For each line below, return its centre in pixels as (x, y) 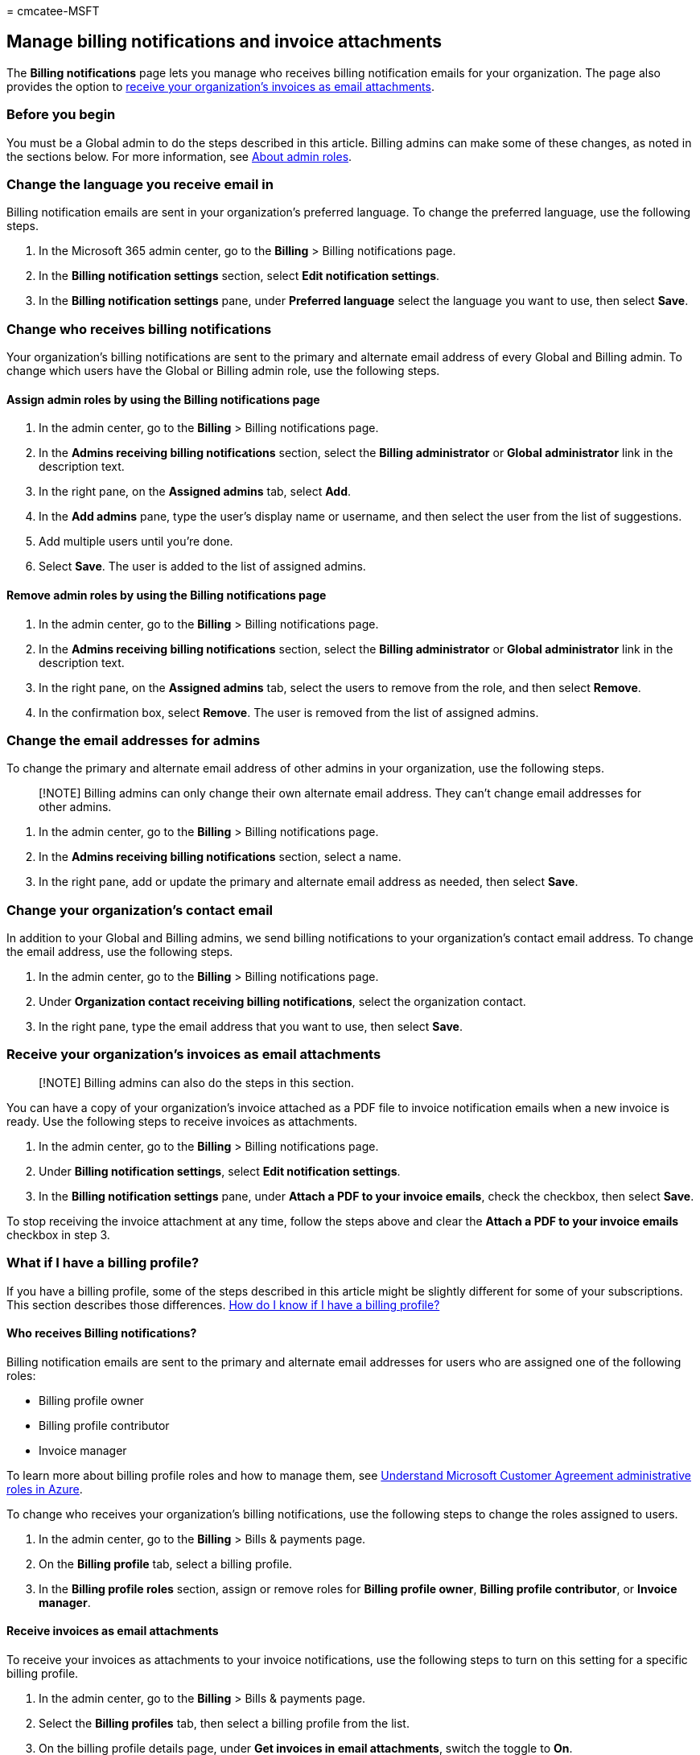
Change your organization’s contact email (140, 910)
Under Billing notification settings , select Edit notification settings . (220, 1171)
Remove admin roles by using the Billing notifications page (167, 595)
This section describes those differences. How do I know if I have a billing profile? (223, 1304)
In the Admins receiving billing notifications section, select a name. (220, 857)
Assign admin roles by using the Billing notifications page (163, 399)
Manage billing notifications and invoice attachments (224, 42)
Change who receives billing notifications (139, 329)
